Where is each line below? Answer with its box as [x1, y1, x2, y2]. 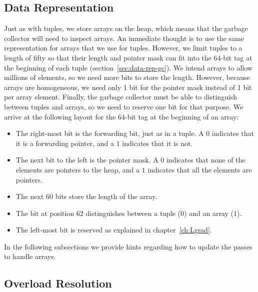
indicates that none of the [166, 154, 245, 165]
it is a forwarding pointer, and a [15, 137, 114, 148]
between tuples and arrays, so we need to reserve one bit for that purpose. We [4, 101, 243, 111]
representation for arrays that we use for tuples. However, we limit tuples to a [4, 42, 242, 53]
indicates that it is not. [122, 137, 193, 148]
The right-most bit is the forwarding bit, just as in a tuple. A [15, 128, 204, 138]
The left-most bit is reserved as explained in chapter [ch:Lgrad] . [15, 224, 212, 235]
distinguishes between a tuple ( [85, 207, 181, 218]
